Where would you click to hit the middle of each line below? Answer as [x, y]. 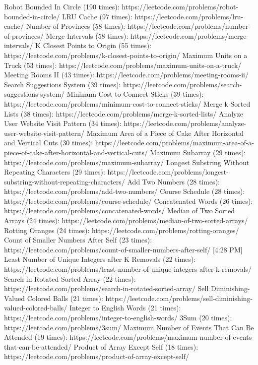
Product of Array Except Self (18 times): [136, 346]
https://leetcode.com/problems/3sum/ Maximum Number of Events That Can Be [129, 327]
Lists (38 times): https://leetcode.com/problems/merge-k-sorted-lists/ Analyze [124, 113]
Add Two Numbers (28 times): [173, 181]
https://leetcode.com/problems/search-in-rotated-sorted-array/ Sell [106, 288]
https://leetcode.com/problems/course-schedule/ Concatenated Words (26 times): [129, 201]
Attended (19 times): [36, 337]
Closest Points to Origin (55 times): [97, 45]
